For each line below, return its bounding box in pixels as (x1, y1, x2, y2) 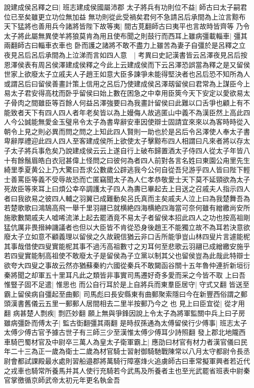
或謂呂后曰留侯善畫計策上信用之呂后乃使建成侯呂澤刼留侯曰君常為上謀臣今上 (4, 78, 250, 88)
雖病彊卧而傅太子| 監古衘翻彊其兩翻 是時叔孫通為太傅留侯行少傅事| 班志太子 (4, 317, 247, 327)
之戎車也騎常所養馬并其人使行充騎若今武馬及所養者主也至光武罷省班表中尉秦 (4, 365, 250, 375)
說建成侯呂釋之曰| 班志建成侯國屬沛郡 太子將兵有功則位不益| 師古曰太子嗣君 (4, 2, 247, 12)
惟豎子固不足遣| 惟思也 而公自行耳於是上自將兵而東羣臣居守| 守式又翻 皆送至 (4, 279, 250, 289)
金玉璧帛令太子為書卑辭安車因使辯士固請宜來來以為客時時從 (51, 117, 243, 127)
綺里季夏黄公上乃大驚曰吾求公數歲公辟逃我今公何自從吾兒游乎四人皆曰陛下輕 (4, 164, 250, 175)
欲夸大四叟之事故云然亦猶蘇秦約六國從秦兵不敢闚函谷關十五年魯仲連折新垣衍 (4, 260, 250, 270)
